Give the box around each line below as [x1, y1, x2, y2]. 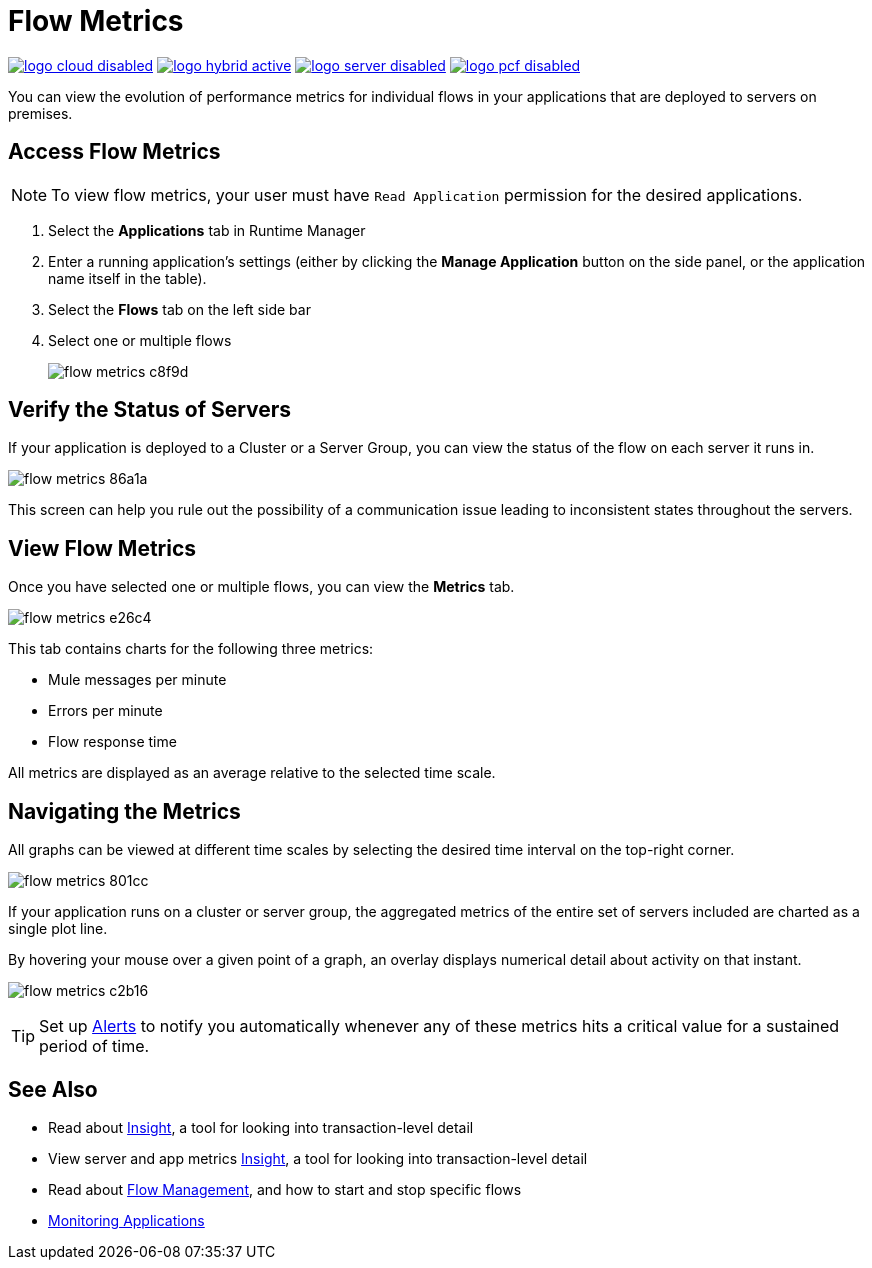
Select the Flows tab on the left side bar [48, 300, 311, 318]
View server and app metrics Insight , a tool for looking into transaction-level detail [48, 1149, 588, 1167]
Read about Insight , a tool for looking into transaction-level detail [48, 1118, 474, 1136]
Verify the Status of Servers [8, 397, 292, 423]
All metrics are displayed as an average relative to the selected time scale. [8, 764, 496, 782]
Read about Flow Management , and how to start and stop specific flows [48, 1180, 522, 1198]
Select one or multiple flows [48, 331, 232, 349]
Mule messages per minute [48, 671, 227, 689]
